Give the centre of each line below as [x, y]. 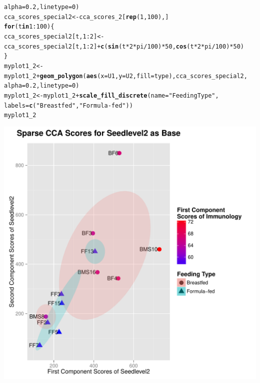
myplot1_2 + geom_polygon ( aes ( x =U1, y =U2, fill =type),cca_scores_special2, [126, 76]
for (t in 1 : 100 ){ [29, 27]
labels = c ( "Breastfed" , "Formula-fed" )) [68, 105]
